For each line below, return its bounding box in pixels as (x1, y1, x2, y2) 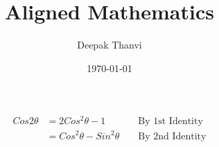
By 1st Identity (138, 116, 203, 127)
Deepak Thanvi (77, 37, 142, 52)
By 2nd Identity (138, 131, 207, 141)
